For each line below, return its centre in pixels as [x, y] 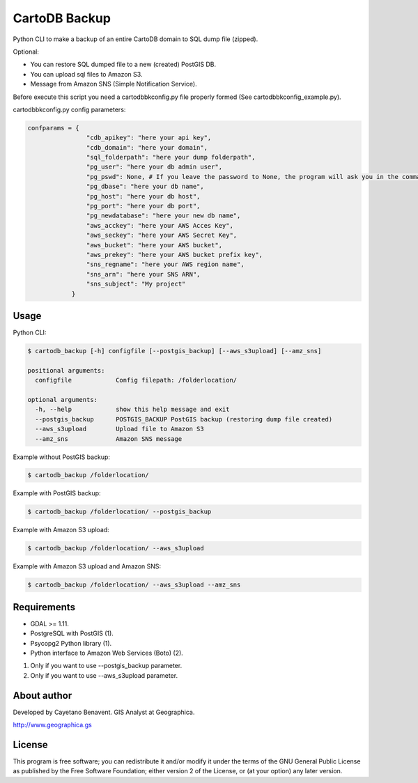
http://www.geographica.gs [52, 725]
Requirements [44, 607]
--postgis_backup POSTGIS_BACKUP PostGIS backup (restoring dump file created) [184, 419]
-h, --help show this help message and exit [132, 410]
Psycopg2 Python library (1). [71, 643]
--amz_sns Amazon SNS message [109, 439]
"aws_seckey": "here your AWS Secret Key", [162, 235]
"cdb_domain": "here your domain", [147, 147]
